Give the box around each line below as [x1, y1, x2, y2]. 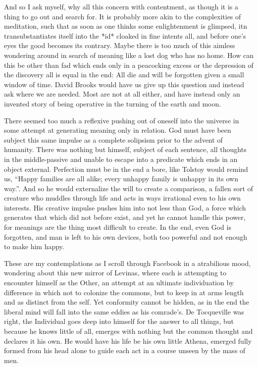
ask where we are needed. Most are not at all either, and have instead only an [4, 89, 240, 99]
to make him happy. [4, 241, 64, 252]
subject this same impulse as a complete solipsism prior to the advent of [4, 134, 223, 145]
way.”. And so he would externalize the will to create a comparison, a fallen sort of [4, 183, 253, 193]
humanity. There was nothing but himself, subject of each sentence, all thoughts [4, 144, 247, 155]
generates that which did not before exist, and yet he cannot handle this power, [4, 212, 246, 222]
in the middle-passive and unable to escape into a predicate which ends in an [4, 154, 238, 164]
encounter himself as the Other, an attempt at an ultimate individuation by [4, 277, 234, 288]
